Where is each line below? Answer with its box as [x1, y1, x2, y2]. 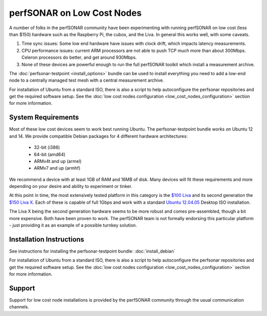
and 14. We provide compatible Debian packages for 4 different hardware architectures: [9, 133, 188, 139]
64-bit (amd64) [34, 151, 66, 157]
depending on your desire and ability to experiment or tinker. [9, 183, 133, 189]
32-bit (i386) [34, 144, 60, 150]
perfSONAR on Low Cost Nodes [9, 7, 142, 18]
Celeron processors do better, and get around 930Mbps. [21, 54, 137, 60]
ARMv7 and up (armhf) [34, 165, 81, 171]
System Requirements [9, 113, 79, 122]
